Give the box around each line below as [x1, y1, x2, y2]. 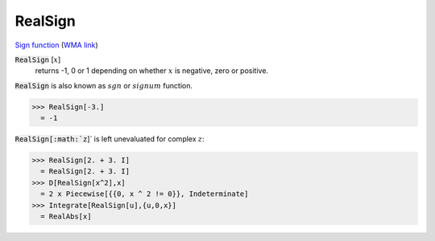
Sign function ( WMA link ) [14, 40, 98, 50]
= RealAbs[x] [40, 212, 92, 221]
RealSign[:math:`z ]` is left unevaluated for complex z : [14, 134, 205, 144]
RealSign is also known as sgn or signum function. [14, 80, 193, 90]
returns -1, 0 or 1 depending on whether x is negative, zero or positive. [35, 66, 269, 76]
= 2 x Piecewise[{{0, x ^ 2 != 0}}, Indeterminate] [40, 190, 249, 198]
